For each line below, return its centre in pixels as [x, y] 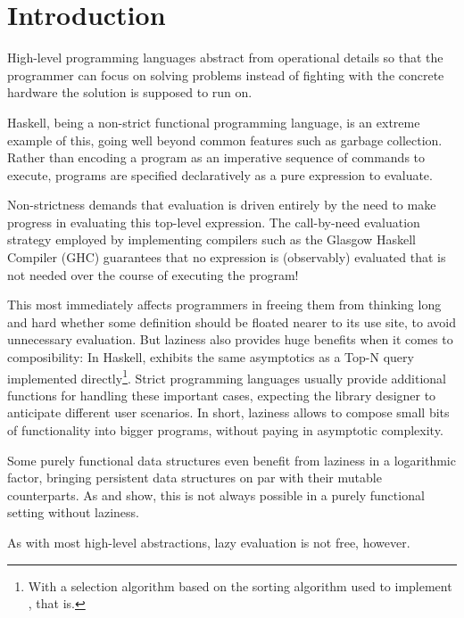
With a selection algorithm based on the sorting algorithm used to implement [240, 585]
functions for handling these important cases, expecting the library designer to [222, 395]
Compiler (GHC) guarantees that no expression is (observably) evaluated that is [227, 257]
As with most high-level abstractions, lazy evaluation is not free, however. [209, 543]
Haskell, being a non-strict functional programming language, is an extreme [214, 122]
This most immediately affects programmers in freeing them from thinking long [224, 305]
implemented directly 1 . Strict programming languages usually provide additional [227, 376]
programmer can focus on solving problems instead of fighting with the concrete [226, 74]
